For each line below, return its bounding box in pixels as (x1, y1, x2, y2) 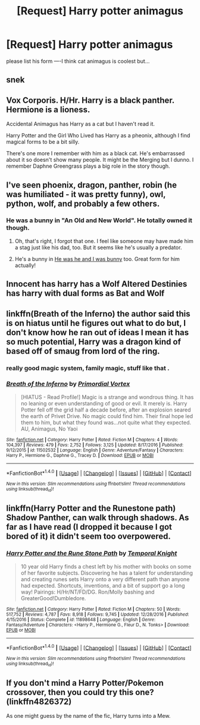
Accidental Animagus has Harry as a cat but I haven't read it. (6, 121, 155, 128)
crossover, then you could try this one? (6, 687, 155, 697)
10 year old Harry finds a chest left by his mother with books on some (20, 563, 192, 570)
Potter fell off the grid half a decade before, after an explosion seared (20, 406, 192, 413)
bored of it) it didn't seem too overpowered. (6, 532, 171, 542)
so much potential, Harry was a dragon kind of (6, 336, 182, 347)
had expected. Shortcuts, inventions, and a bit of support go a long (20, 582, 185, 589)
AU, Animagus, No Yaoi (20, 425, 78, 432)
